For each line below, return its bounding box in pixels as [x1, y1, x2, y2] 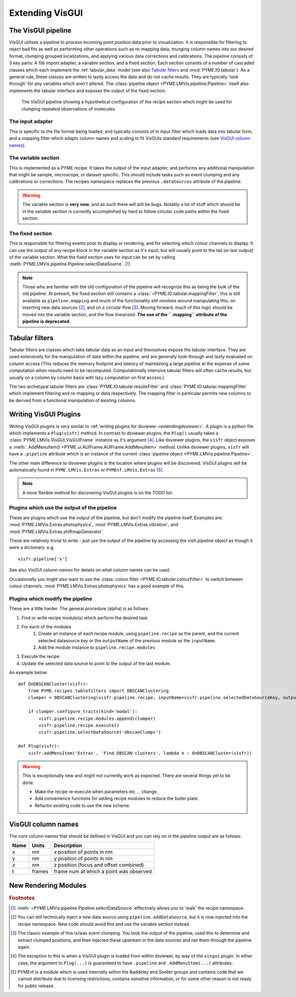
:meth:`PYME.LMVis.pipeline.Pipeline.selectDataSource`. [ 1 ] [9, 261, 131, 267]
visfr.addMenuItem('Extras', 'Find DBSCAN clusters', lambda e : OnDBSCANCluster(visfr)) [28, 750, 252, 756]
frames [32, 868, 49, 875]
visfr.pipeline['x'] [18, 556, 68, 562]
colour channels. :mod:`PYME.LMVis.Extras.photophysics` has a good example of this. [9, 583, 185, 589]
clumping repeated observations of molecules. [21, 106, 116, 112]
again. [18, 944, 31, 950]
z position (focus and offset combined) [54, 862, 144, 869]
